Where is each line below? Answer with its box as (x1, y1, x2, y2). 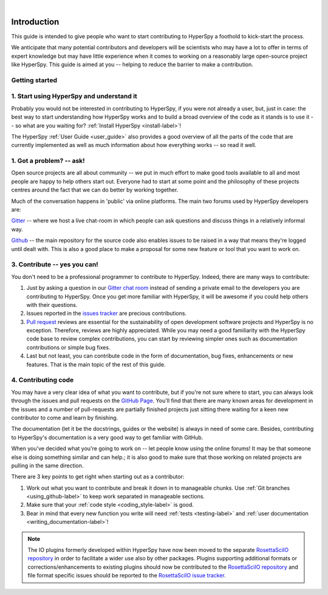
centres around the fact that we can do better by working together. (11, 186, 179, 194)
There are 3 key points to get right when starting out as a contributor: (11, 473, 185, 480)
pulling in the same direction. (11, 462, 84, 469)
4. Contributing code (11, 376, 74, 384)
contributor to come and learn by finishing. (11, 414, 118, 421)
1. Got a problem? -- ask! (11, 157, 85, 165)
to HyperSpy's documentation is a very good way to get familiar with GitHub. (11, 433, 203, 441)
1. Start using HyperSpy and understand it (11, 92, 138, 100)
